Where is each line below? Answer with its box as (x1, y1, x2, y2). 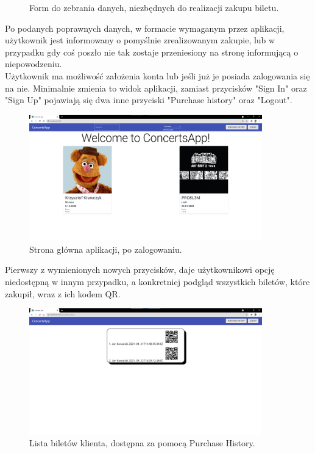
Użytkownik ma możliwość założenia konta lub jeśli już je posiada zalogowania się (5, 69, 310, 82)
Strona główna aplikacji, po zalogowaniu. (29, 242, 182, 255)
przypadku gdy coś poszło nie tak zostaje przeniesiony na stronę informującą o (5, 45, 299, 58)
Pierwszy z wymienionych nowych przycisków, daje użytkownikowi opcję (5, 263, 275, 276)
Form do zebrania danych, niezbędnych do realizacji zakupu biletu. (29, 1, 279, 13)
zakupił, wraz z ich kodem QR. (5, 287, 121, 300)
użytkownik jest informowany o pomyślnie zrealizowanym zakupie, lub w (5, 34, 275, 46)
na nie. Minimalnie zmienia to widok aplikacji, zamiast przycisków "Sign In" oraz (5, 81, 307, 94)
